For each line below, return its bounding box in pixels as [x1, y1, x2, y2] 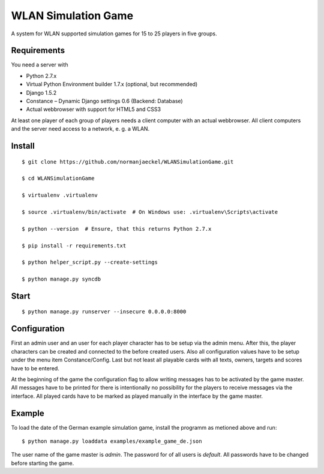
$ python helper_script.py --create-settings [22, 259, 158, 266]
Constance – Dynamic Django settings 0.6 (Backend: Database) [26, 98, 183, 105]
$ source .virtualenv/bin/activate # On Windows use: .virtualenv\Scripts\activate [22, 209, 278, 215]
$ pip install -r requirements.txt [22, 242, 127, 249]
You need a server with [11, 61, 68, 68]
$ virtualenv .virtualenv [22, 192, 98, 199]
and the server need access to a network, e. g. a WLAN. [11, 125, 150, 132]
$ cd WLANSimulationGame [22, 175, 95, 182]
